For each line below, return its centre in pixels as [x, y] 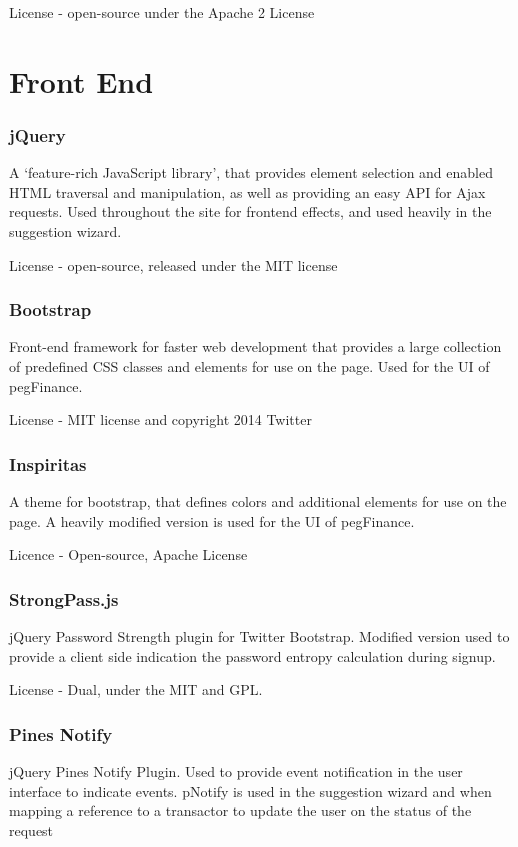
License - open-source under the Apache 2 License [162, 12]
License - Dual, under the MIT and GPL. [136, 689]
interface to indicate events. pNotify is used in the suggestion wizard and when [250, 790]
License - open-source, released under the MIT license [173, 264]
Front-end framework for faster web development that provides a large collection [255, 346]
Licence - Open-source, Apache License [128, 554]
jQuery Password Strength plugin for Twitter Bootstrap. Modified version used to [259, 635]
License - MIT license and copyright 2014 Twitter [160, 419]
